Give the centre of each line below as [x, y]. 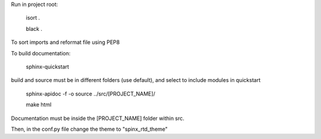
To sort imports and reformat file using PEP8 [65, 42]
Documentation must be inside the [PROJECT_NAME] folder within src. [97, 118]
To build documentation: [41, 53]
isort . [33, 18]
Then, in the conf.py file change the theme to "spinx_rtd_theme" [89, 129]
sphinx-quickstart [48, 67]
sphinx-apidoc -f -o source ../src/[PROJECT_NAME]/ [91, 94]
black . [34, 29]
